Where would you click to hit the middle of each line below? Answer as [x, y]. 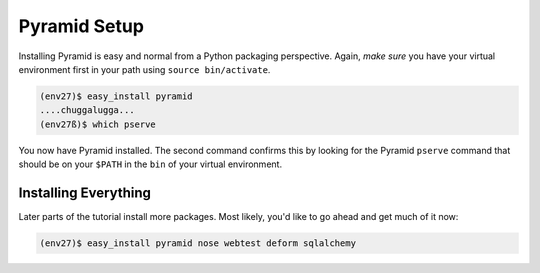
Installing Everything [85, 192]
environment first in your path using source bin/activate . [144, 69]
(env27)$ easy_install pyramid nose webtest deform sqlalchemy [198, 243]
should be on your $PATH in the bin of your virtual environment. [150, 164]
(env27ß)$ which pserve [98, 124]
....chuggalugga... [87, 110]
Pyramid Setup [81, 26]
